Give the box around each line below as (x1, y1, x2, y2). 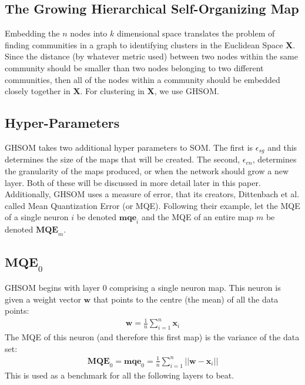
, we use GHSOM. (154, 85, 219, 97)
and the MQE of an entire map (141, 211, 254, 223)
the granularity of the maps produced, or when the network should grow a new (5, 165, 289, 177)
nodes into (70, 27, 108, 39)
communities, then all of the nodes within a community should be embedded (5, 73, 280, 85)
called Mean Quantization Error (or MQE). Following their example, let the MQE (5, 199, 300, 211)
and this (267, 141, 297, 153)
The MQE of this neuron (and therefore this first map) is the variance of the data (5, 331, 300, 343)
